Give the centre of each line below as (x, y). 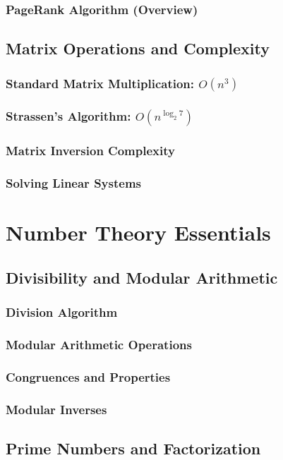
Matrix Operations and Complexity (138, 48)
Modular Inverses (56, 409)
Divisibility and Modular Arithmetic (142, 277)
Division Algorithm (62, 312)
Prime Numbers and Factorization (133, 448)
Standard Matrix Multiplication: (100, 83)
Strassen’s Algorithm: (68, 116)
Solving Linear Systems (73, 183)
